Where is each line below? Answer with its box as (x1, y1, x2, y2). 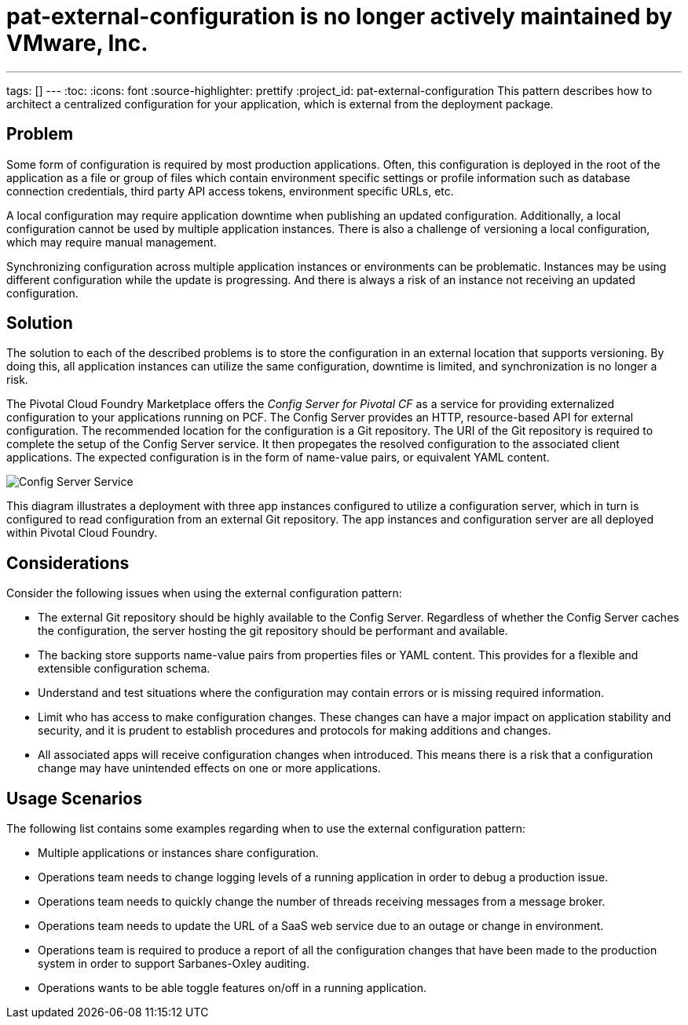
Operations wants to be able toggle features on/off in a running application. (38, 981, 427, 995)
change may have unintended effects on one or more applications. (38, 761, 381, 775)
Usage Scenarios (6, 788, 142, 808)
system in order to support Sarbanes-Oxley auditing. (38, 957, 309, 971)
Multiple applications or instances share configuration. (38, 846, 319, 860)
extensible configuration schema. (38, 662, 210, 676)
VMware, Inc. (6, 30, 148, 57)
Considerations (6, 553, 130, 573)
